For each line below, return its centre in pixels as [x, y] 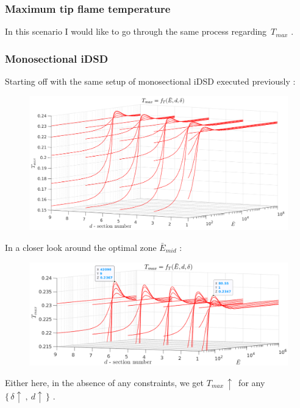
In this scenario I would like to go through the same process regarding [136, 31]
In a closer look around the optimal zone [81, 247]
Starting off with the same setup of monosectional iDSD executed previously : [150, 81]
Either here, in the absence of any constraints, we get [105, 382]
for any [252, 382]
